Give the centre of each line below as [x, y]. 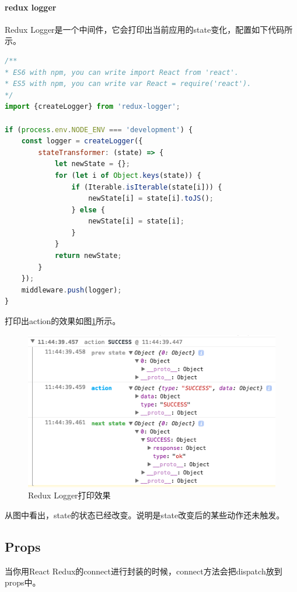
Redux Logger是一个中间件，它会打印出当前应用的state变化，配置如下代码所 [149, 29]
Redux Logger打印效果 [69, 495]
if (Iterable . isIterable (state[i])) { [147, 187]
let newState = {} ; [92, 164]
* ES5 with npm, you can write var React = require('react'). [128, 84]
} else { [88, 210]
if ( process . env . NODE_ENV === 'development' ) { [99, 130]
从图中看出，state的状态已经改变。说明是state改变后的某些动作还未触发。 [145, 515]
